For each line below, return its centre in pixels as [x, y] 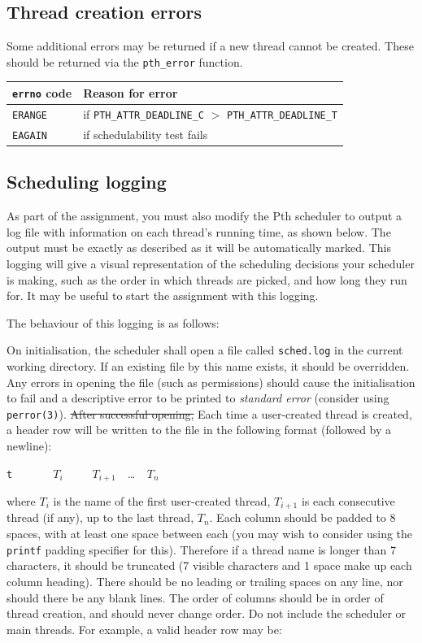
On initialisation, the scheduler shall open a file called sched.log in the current [205, 350]
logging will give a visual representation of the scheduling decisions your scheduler [211, 263]
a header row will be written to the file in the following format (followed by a [199, 430]
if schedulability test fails [146, 134]
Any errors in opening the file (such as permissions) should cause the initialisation [211, 382]
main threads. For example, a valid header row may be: [144, 629]
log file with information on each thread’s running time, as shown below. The [199, 231]
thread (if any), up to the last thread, [100, 517]
